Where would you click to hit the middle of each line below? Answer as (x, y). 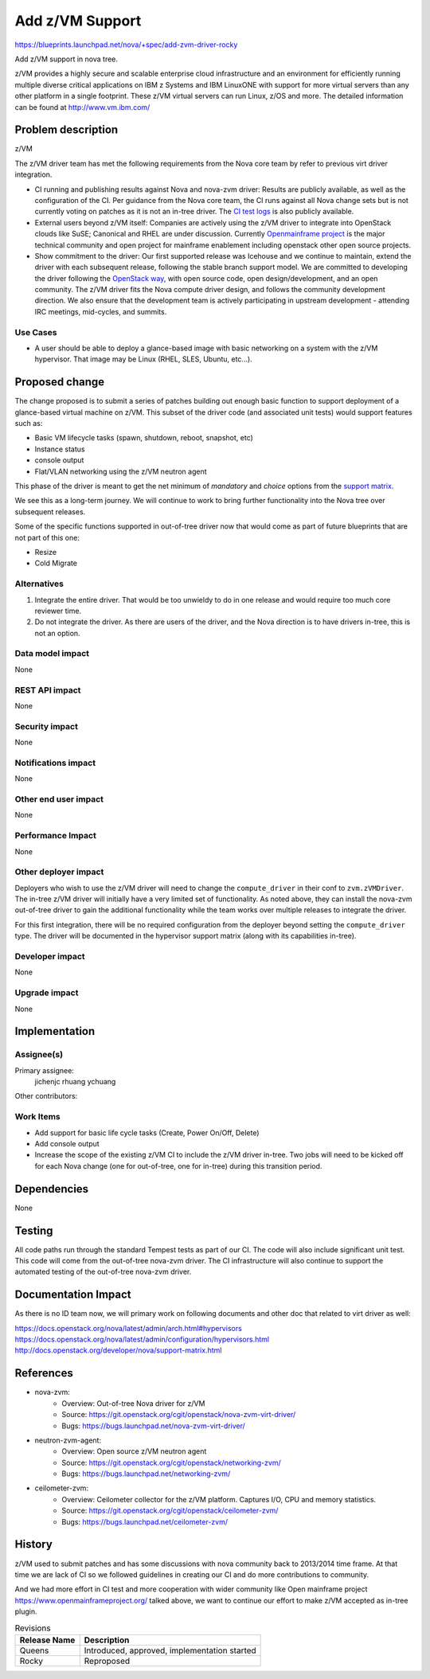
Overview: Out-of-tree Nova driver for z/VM (133, 1403)
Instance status (60, 449)
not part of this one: (47, 537)
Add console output (67, 1144)
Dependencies (52, 1189)
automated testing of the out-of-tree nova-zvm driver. (103, 1272)
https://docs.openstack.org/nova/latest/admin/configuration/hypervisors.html (142, 1339)
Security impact (47, 726)
